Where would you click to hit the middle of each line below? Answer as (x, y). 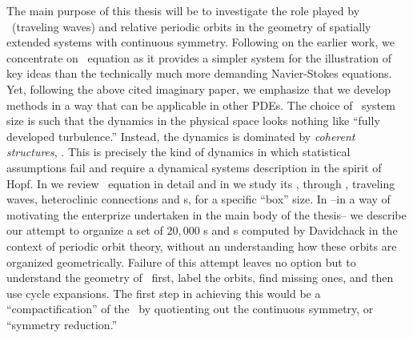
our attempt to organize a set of (85, 230)
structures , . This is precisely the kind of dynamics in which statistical (178, 152)
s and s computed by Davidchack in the (301, 230)
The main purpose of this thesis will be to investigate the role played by (183, 10)
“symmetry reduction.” (62, 324)
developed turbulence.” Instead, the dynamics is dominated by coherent (181, 136)
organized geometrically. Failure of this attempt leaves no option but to (181, 262)
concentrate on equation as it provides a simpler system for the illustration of (199, 57)
